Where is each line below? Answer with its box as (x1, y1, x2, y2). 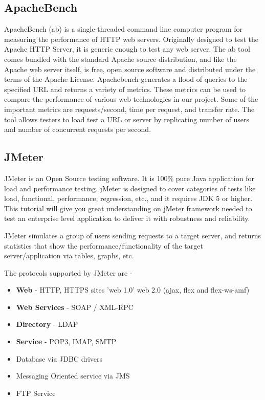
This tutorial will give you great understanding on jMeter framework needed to (4, 203, 252, 213)
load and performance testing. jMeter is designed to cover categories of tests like (4, 183, 256, 193)
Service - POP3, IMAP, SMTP (16, 336, 117, 347)
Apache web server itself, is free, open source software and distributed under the (4, 63, 256, 74)
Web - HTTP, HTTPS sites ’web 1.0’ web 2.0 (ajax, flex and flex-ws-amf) (16, 284, 250, 295)
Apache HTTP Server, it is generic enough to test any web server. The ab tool (4, 43, 250, 54)
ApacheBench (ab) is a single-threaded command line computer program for (4, 24, 243, 34)
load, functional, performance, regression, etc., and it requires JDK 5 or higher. (4, 193, 253, 204)
